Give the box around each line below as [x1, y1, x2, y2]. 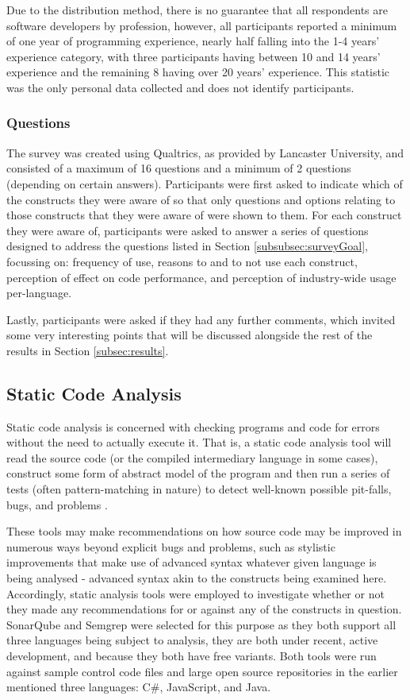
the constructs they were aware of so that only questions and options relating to [6, 191, 396, 207]
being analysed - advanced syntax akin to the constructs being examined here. [6, 570, 387, 586]
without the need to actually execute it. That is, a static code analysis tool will [6, 434, 392, 451]
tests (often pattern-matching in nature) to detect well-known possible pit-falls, [6, 481, 392, 497]
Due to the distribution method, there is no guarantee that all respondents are [6, 2, 388, 17]
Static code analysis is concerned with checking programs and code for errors [6, 418, 380, 435]
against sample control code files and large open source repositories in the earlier [6, 663, 398, 679]
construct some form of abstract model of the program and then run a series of [6, 465, 390, 481]
